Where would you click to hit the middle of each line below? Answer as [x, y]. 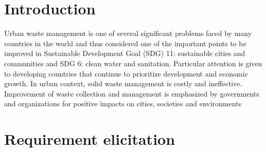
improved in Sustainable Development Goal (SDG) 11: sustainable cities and [125, 53]
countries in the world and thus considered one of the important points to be [125, 43]
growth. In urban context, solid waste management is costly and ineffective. [123, 83]
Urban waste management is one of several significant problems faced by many [128, 33]
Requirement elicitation [90, 139]
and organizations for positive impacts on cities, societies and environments [123, 103]
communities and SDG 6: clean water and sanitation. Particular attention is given [133, 63]
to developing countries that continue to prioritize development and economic [126, 73]
